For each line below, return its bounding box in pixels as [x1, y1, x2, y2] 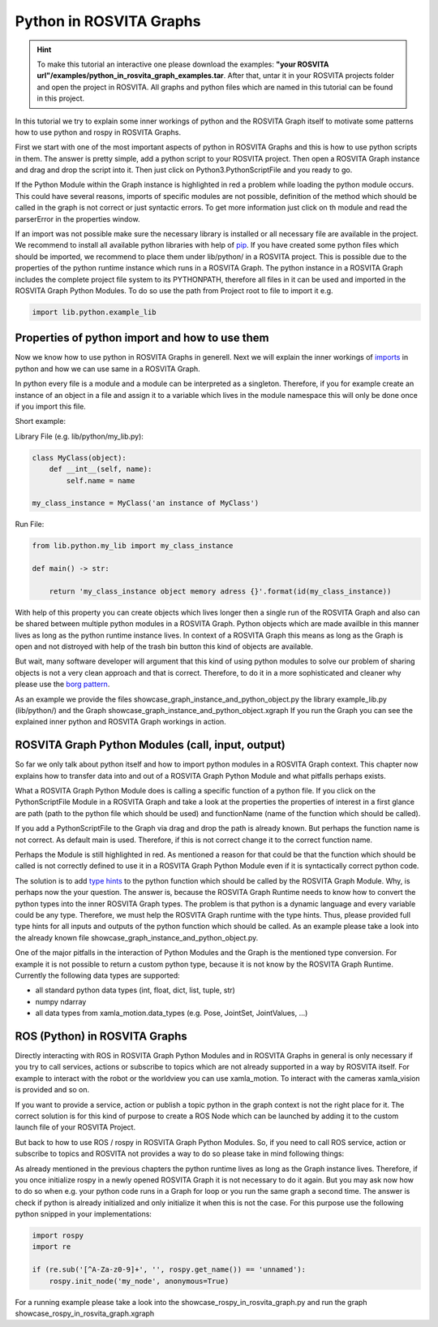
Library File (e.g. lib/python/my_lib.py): [15, 431, 144, 441]
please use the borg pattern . [15, 679, 110, 689]
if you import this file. [15, 402, 87, 412]
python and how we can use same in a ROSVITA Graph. [15, 364, 200, 374]
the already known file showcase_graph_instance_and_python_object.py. [15, 932, 259, 942]
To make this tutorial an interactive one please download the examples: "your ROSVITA [36, 59, 329, 69]
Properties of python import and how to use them [15, 331, 269, 345]
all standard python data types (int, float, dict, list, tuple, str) [35, 985, 235, 995]
